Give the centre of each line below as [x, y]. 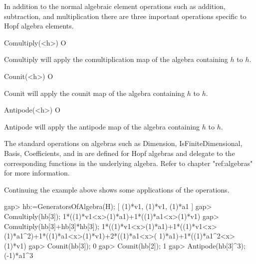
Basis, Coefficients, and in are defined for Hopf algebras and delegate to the [120, 153]
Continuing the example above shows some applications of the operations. [117, 189]
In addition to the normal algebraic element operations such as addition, [115, 6]
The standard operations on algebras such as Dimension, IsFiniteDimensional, [123, 143]
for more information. [37, 173]
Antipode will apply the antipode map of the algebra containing [102, 126]
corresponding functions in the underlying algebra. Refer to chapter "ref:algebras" [128, 163]
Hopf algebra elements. [39, 26]
